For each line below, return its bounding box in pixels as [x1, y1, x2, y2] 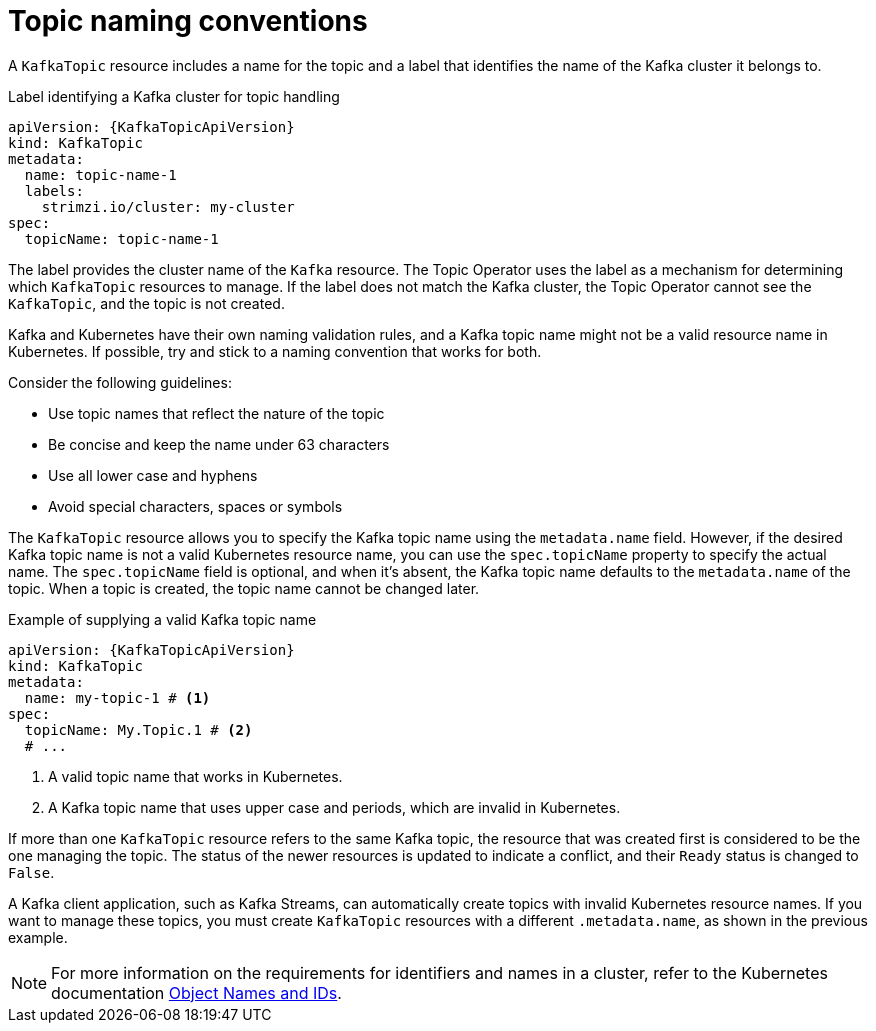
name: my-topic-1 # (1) [24, 689, 211, 706]
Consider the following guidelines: [8, 373, 232, 391]
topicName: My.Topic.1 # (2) [24, 721, 253, 738]
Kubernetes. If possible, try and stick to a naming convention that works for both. [8, 342, 542, 360]
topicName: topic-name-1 [24, 230, 219, 247]
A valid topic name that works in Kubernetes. [48, 767, 343, 785]
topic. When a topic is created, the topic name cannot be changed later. [8, 579, 480, 597]
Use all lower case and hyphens [48, 466, 258, 484]
